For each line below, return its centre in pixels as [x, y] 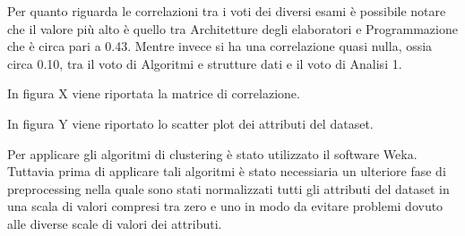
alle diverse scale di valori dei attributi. [115, 223]
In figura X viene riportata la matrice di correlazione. [154, 93]
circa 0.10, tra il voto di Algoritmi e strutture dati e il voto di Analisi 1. [205, 63]
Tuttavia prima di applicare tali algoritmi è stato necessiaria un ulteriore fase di [227, 171]
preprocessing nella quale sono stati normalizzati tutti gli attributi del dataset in [228, 188]
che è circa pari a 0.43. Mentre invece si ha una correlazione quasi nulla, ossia [220, 46]
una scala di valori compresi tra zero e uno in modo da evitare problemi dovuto [225, 206]
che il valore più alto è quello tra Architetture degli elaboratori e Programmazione [232, 28]
